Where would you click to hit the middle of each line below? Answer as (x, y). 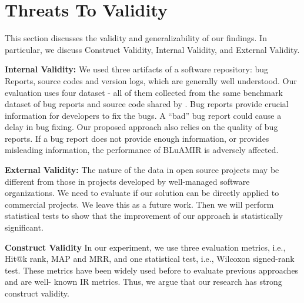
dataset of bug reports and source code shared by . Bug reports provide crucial (147, 104)
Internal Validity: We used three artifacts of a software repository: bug (137, 69)
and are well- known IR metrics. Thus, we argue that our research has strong (143, 282)
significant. (24, 227)
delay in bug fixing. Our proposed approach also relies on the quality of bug (141, 127)
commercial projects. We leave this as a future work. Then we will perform (139, 204)
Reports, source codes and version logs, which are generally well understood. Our (151, 80)
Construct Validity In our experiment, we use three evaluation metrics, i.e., (145, 247)
